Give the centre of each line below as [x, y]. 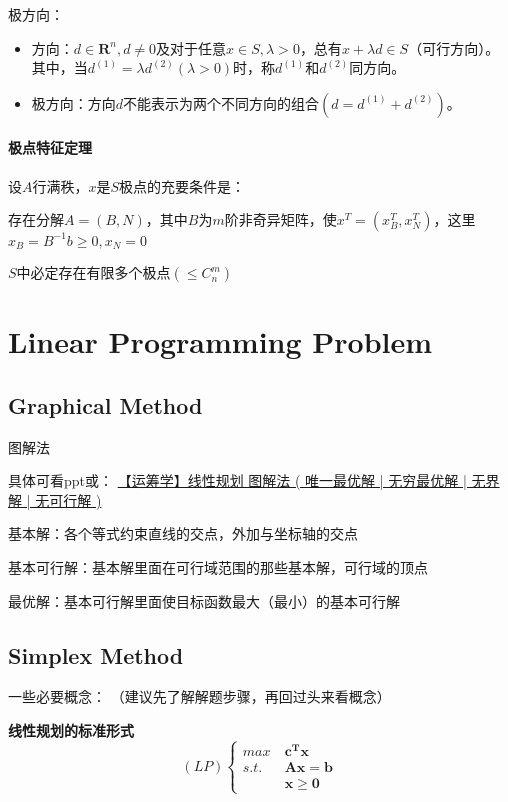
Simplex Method [96, 654]
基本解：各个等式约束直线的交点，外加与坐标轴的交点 [183, 533]
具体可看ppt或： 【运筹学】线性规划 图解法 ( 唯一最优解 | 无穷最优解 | [237, 480]
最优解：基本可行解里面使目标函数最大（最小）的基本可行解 [204, 600]
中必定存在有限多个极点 [93, 272]
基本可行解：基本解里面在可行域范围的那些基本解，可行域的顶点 [218, 567]
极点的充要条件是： [182, 185]
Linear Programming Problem [220, 341]
